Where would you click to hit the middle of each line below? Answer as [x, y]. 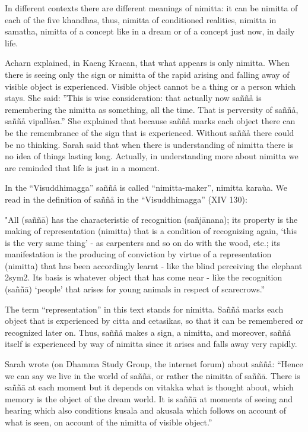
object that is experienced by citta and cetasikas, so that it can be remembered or [154, 321]
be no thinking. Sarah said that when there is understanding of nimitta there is [149, 144]
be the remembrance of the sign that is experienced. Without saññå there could [150, 132]
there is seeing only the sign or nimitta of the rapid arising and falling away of [147, 74]
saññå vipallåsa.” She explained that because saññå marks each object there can [150, 121]
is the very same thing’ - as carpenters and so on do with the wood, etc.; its [143, 242]
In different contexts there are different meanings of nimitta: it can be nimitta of [151, 8]
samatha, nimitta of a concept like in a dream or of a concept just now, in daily [150, 31]
